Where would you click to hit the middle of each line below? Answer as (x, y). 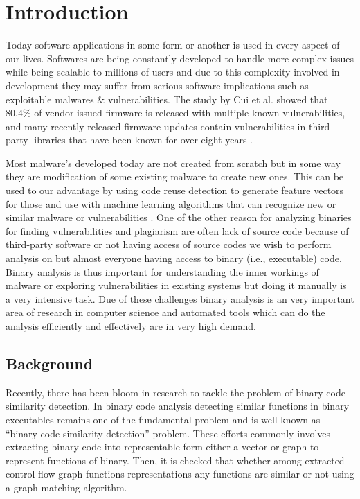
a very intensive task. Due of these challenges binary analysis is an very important (180, 298)
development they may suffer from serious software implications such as (157, 85)
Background (49, 363)
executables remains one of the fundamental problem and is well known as (163, 419)
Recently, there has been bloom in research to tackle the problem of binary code (175, 392)
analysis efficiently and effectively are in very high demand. (131, 326)
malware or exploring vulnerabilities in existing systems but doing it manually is (176, 285)
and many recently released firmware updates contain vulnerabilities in (156, 126)
